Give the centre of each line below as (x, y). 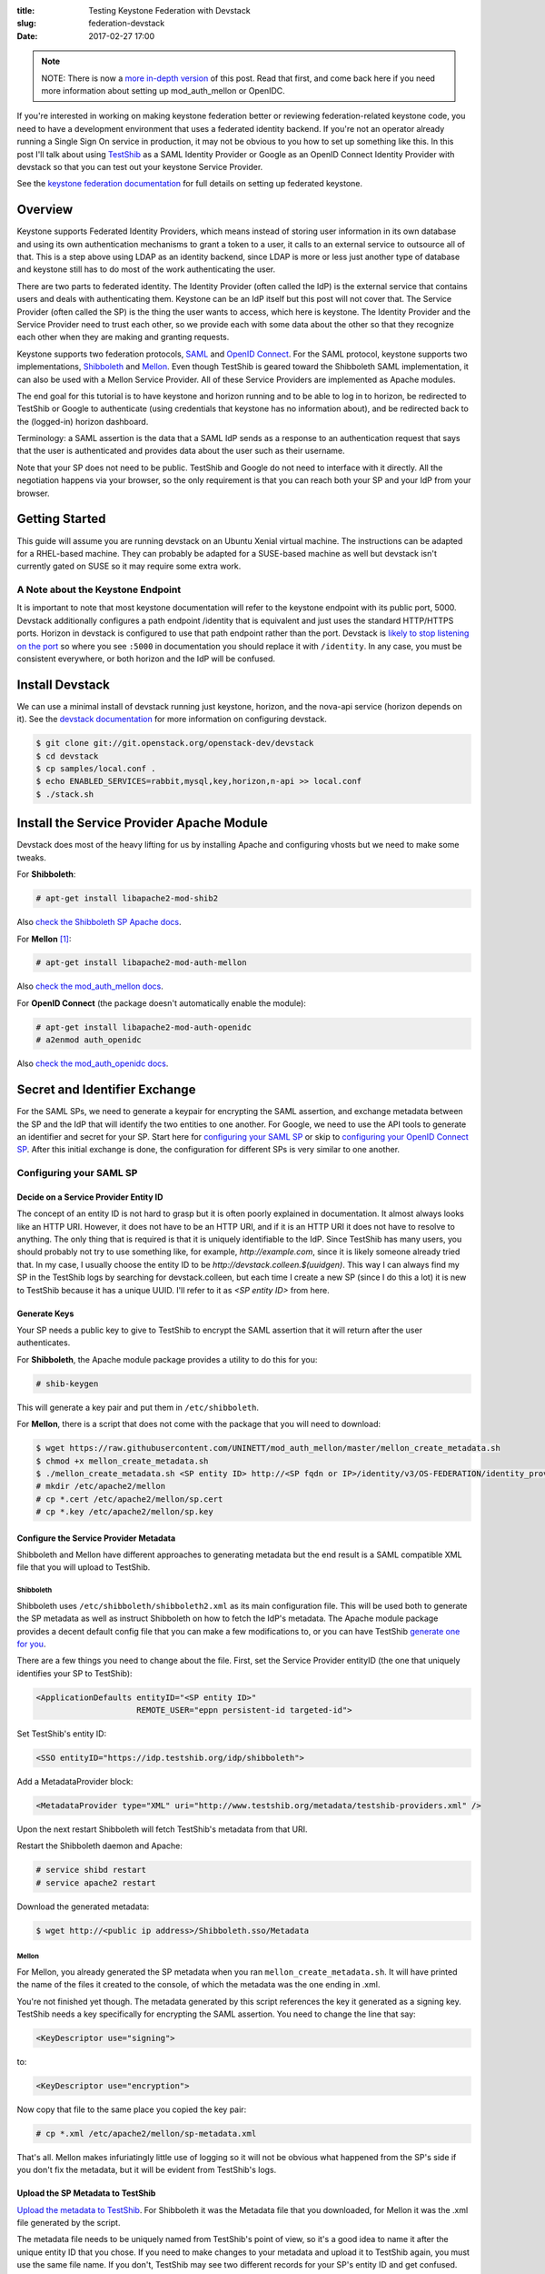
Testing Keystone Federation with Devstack (169, 10)
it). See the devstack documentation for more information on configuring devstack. (172, 719)
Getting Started (61, 519)
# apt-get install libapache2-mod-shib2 (127, 899)
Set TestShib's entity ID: (62, 1734)
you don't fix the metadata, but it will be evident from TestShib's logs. (147, 2170)
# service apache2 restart (96, 1882)
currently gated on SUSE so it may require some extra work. (129, 566)
